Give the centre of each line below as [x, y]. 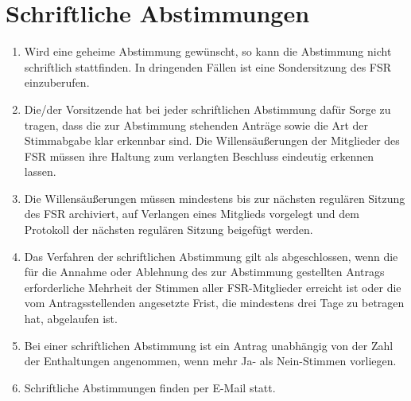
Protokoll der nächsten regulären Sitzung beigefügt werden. [169, 230]
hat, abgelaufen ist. [71, 319]
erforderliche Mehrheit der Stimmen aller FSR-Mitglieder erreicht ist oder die [213, 287]
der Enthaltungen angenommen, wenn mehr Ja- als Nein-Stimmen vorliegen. [210, 361]
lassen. [40, 171]
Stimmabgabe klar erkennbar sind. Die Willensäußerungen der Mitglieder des [212, 140]
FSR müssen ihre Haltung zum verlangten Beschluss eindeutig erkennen [199, 156]
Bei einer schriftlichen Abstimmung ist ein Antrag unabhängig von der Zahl [209, 345]
